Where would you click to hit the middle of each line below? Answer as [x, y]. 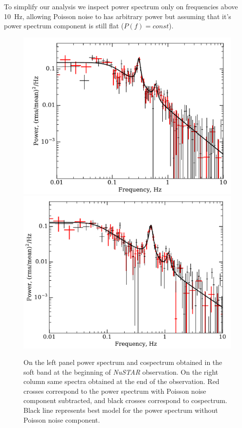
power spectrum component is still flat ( [64, 26]
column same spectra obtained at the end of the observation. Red [121, 381]
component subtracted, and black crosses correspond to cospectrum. [125, 400]
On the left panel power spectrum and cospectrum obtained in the [123, 362]
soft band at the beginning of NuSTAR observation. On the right [121, 372]
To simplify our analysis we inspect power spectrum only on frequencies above [121, 6]
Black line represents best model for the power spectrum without [121, 410]
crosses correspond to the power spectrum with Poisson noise [115, 391]
